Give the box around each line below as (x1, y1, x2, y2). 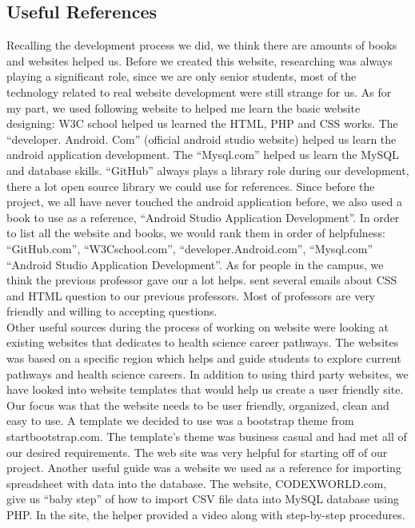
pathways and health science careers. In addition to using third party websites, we (6, 365, 409, 382)
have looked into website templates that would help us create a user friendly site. (6, 381, 404, 398)
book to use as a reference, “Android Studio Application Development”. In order (6, 208, 400, 225)
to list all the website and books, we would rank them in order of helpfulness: (6, 224, 385, 241)
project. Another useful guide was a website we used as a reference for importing (6, 459, 401, 476)
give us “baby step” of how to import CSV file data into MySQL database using (6, 490, 399, 507)
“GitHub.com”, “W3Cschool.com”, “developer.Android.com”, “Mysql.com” (6, 240, 373, 256)
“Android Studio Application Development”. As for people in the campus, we (6, 256, 384, 272)
